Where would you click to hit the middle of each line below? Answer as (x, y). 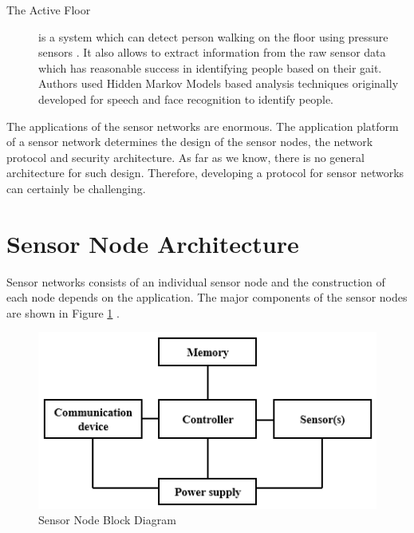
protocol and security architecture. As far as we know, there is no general (185, 157)
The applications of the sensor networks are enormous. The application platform (203, 126)
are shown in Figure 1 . (63, 312)
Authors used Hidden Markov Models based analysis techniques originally (219, 83)
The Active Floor (49, 10)
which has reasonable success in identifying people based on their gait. (210, 67)
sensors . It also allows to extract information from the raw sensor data (212, 52)
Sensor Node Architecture (153, 243)
